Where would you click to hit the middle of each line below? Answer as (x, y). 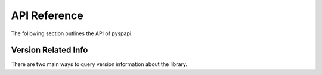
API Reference (47, 15)
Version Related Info (49, 50)
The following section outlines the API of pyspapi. (72, 33)
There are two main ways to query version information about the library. (99, 64)
